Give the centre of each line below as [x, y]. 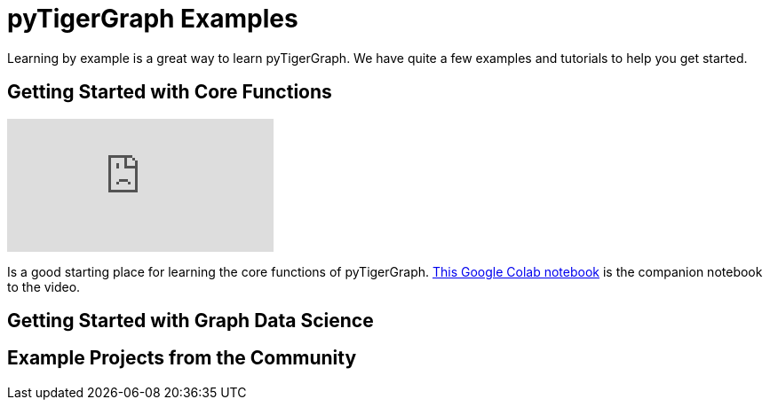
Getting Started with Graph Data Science [191, 321]
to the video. [44, 286]
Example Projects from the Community [182, 358]
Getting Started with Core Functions [170, 92]
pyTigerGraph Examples [153, 19]
